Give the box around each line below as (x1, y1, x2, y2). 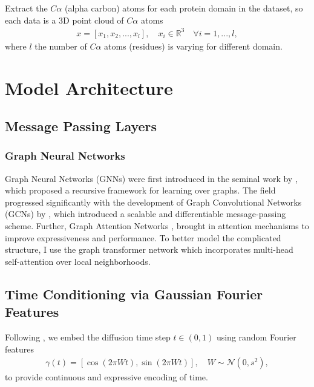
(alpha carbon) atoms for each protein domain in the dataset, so (64, 2, 303, 14)
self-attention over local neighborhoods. (5, 255, 151, 267)
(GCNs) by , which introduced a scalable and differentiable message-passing (5, 207, 286, 220)
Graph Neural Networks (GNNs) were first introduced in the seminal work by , (5, 172, 298, 184)
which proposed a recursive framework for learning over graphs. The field (5, 184, 276, 197)
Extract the (5, 2, 48, 14)
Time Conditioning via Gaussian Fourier (5, 284, 263, 303)
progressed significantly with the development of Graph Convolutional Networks (5, 195, 302, 208)
